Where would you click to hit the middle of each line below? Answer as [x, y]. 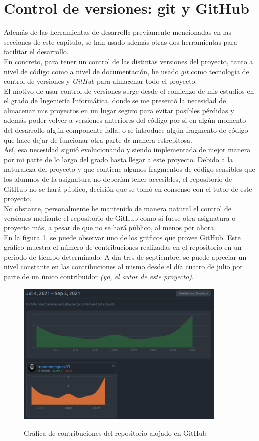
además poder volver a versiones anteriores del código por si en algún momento [125, 120]
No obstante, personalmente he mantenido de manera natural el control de [118, 208]
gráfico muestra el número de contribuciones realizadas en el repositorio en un [123, 247]
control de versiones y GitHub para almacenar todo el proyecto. [101, 81]
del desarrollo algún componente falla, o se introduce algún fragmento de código [126, 130]
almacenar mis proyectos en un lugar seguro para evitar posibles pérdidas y [119, 110]
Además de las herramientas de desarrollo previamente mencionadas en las [118, 32]
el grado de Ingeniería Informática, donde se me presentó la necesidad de [115, 101]
